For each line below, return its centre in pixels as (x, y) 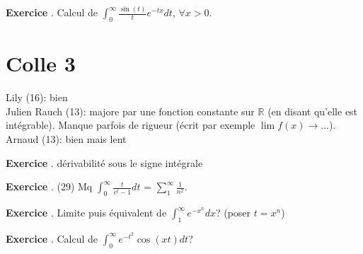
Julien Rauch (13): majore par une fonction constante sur (130, 111)
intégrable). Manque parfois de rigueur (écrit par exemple (131, 125)
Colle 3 (41, 63)
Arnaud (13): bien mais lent (66, 139)
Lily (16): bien (37, 97)
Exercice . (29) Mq (49, 186)
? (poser (233, 213)
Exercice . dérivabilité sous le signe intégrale (104, 162)
